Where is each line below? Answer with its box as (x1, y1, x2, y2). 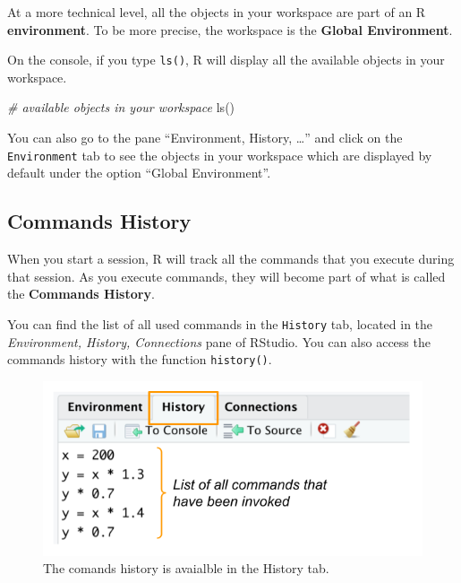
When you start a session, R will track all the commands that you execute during (7, 249, 455, 268)
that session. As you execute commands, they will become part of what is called (7, 266, 446, 285)
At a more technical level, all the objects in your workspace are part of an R (7, 3, 426, 21)
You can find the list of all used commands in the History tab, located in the (7, 314, 433, 333)
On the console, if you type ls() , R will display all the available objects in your (7, 50, 445, 69)
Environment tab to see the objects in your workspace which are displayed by (7, 145, 432, 164)
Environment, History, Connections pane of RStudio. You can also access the (7, 332, 431, 351)
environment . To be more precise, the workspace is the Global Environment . (7, 20, 453, 39)
